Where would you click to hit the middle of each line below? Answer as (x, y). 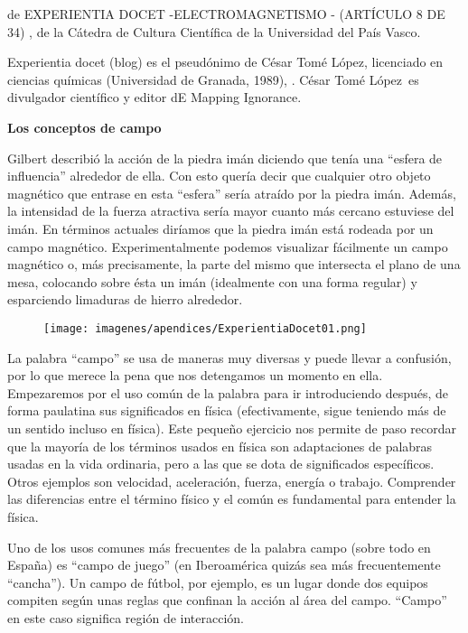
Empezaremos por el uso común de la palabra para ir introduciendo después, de (228, 392)
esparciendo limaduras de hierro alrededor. (125, 299)
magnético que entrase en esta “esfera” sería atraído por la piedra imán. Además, (232, 193)
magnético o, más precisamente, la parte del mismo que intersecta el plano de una (234, 264)
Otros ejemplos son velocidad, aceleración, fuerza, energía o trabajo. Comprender (232, 481)
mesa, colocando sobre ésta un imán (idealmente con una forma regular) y (212, 281)
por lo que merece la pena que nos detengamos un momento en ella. (195, 375)
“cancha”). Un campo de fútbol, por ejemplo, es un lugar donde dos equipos (218, 582)
